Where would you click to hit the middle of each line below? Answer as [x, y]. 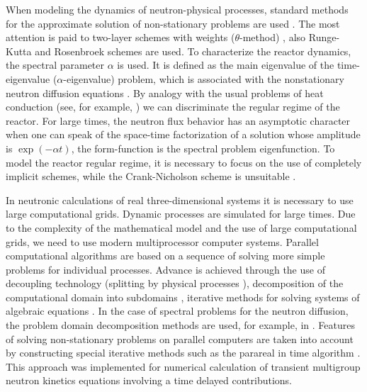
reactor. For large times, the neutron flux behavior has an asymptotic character [178, 120]
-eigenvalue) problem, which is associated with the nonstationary [204, 78]
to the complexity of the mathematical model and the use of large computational [181, 227]
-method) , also [273, 37]
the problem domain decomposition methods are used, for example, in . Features [180, 325]
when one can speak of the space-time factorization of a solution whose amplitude [183, 134]
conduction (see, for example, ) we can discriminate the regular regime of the [173, 107]
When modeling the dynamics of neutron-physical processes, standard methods [177, 9]
